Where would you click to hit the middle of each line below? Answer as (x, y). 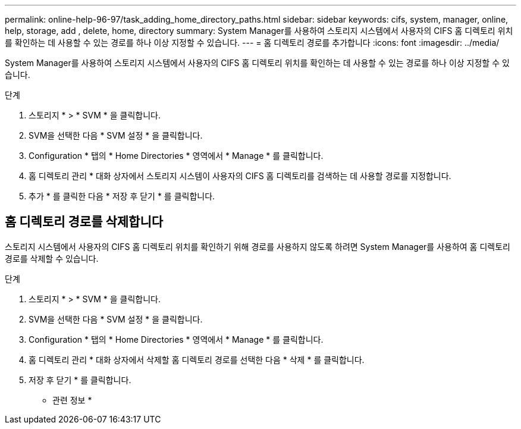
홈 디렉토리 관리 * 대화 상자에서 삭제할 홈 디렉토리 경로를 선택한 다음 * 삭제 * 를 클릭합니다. (197, 359)
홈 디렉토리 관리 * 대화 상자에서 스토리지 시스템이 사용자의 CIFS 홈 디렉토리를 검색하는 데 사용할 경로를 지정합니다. (240, 176)
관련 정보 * (72, 400)
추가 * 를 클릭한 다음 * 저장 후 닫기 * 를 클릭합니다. (122, 196)
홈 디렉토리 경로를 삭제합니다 (84, 222)
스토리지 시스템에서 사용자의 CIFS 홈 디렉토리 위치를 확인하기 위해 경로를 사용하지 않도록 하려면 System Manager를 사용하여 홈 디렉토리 (258, 246)
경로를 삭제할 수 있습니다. (52, 258)
